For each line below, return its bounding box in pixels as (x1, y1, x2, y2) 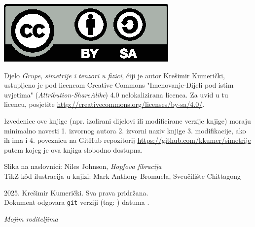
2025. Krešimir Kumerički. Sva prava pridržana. (4, 187, 148, 197)
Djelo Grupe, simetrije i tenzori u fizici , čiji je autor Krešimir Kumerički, (4, 70, 225, 80)
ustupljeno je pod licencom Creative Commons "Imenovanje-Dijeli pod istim (4, 80, 234, 90)
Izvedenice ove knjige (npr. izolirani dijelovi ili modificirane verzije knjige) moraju (4, 115, 251, 126)
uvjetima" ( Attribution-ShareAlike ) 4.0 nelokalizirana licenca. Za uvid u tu (4, 89, 228, 99)
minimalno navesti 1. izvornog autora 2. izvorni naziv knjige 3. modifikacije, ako (4, 125, 246, 135)
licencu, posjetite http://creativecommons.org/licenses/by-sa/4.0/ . (4, 99, 205, 109)
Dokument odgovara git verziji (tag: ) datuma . (4, 197, 149, 207)
